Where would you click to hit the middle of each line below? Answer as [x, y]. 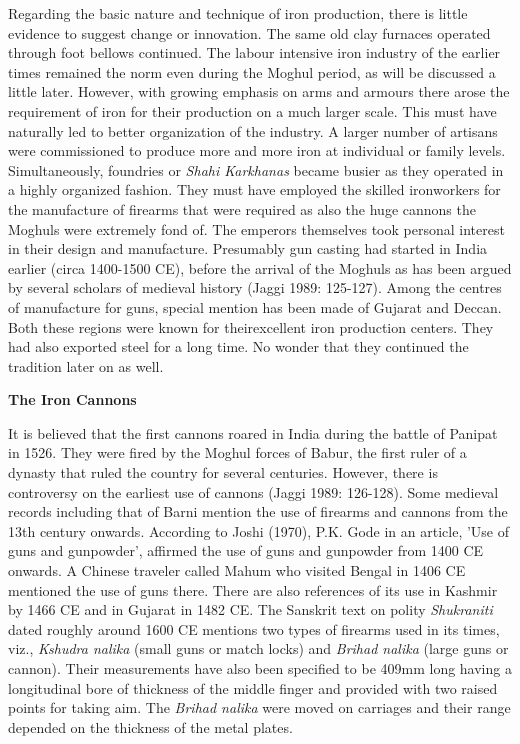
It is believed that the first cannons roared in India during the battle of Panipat [253, 432]
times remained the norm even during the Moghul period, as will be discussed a [252, 71]
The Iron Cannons [72, 399]
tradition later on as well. [86, 365]
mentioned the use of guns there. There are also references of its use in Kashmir [253, 589]
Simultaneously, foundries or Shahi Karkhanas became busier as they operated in [256, 169]
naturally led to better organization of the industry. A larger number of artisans [253, 130]
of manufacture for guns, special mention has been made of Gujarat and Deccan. [255, 306]
